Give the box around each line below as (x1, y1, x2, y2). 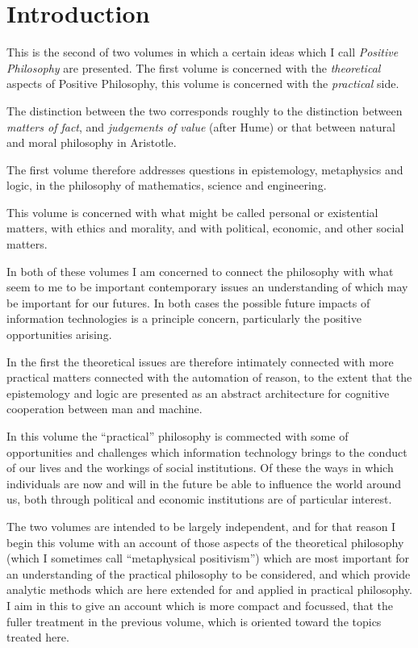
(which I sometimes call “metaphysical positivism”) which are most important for (6, 550, 410, 566)
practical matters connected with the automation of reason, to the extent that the (6, 369, 412, 386)
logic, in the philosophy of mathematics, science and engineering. (6, 177, 327, 194)
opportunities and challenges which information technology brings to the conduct (6, 443, 408, 460)
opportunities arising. (6, 326, 112, 343)
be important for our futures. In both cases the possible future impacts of (6, 294, 370, 311)
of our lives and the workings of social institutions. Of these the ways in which (6, 459, 394, 476)
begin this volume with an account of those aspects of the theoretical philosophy (6, 533, 404, 550)
